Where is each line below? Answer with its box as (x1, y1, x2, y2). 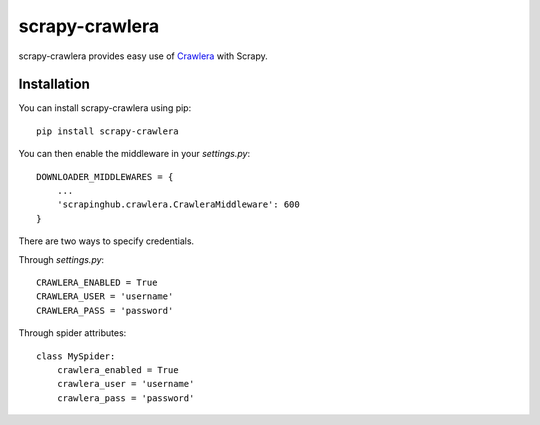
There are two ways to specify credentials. (18, 235, 195, 247)
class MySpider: (36, 350, 116, 362)
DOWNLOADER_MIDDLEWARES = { (36, 171, 174, 182)
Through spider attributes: (18, 327, 127, 339)
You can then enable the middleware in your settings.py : (18, 148, 250, 160)
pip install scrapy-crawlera (36, 125, 179, 137)
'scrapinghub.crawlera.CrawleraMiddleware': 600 (56, 199, 300, 210)
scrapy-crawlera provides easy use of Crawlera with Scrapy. (18, 50, 269, 62)
